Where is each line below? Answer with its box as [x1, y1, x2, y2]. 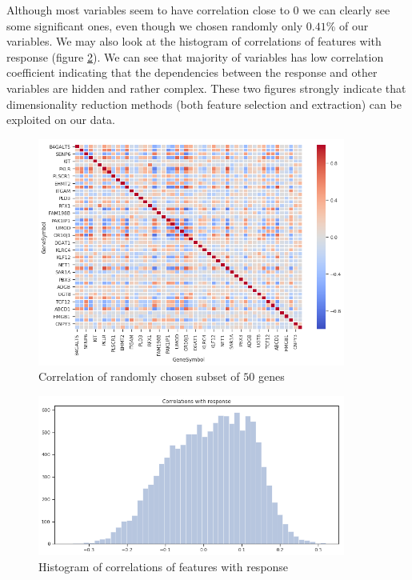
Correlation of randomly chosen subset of [38, 368, 240, 385]
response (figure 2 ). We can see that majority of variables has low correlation [6, 48, 384, 65]
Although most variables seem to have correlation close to [6, 2, 290, 18]
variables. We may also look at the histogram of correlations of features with [6, 33, 382, 50]
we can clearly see [302, 2, 390, 18]
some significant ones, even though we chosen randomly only [6, 17, 303, 34]
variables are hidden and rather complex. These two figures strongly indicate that [6, 79, 406, 96]
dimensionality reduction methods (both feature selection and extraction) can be [6, 95, 402, 112]
